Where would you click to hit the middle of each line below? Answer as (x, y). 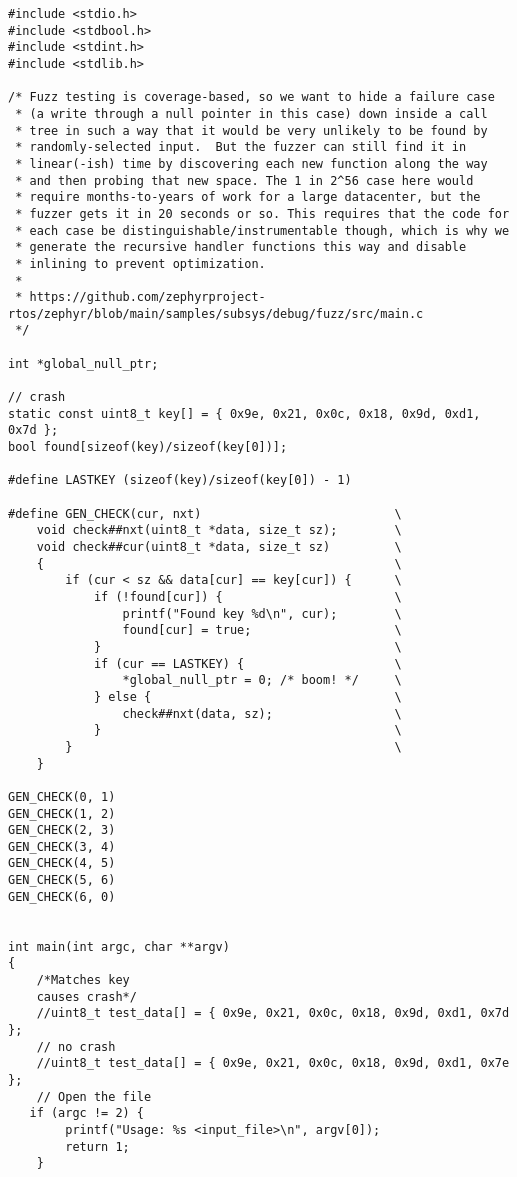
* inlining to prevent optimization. (140, 263)
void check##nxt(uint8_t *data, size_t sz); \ (219, 530)
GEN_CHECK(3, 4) (62, 846)
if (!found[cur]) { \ (247, 596)
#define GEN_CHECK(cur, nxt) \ (205, 513)
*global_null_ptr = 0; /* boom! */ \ (262, 680)
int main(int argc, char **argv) (119, 946)
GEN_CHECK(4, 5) (62, 863)
